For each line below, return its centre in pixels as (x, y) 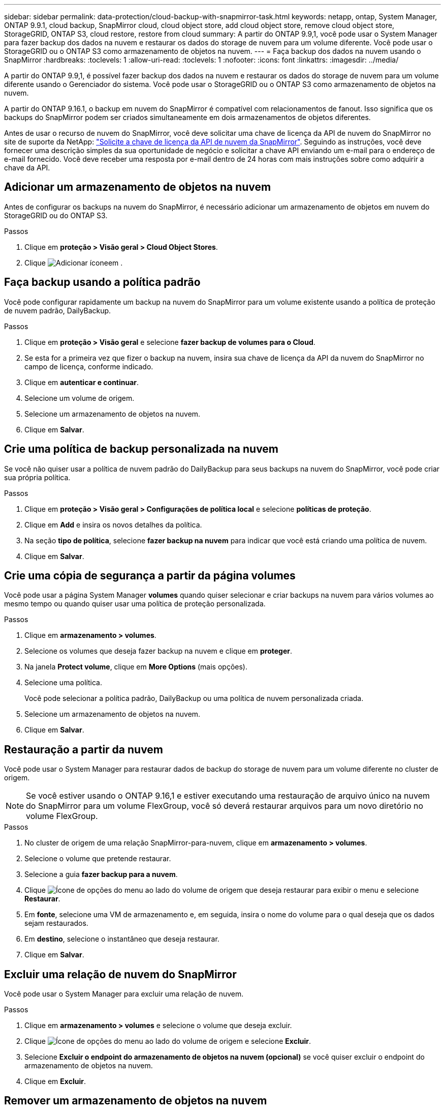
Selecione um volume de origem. (80, 398)
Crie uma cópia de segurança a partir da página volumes (150, 575)
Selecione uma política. (63, 683)
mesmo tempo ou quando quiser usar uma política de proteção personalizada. (135, 604)
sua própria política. (37, 477)
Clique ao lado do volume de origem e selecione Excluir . (168, 1041)
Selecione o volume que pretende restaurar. (98, 859)
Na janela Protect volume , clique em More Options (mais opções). (136, 667)
